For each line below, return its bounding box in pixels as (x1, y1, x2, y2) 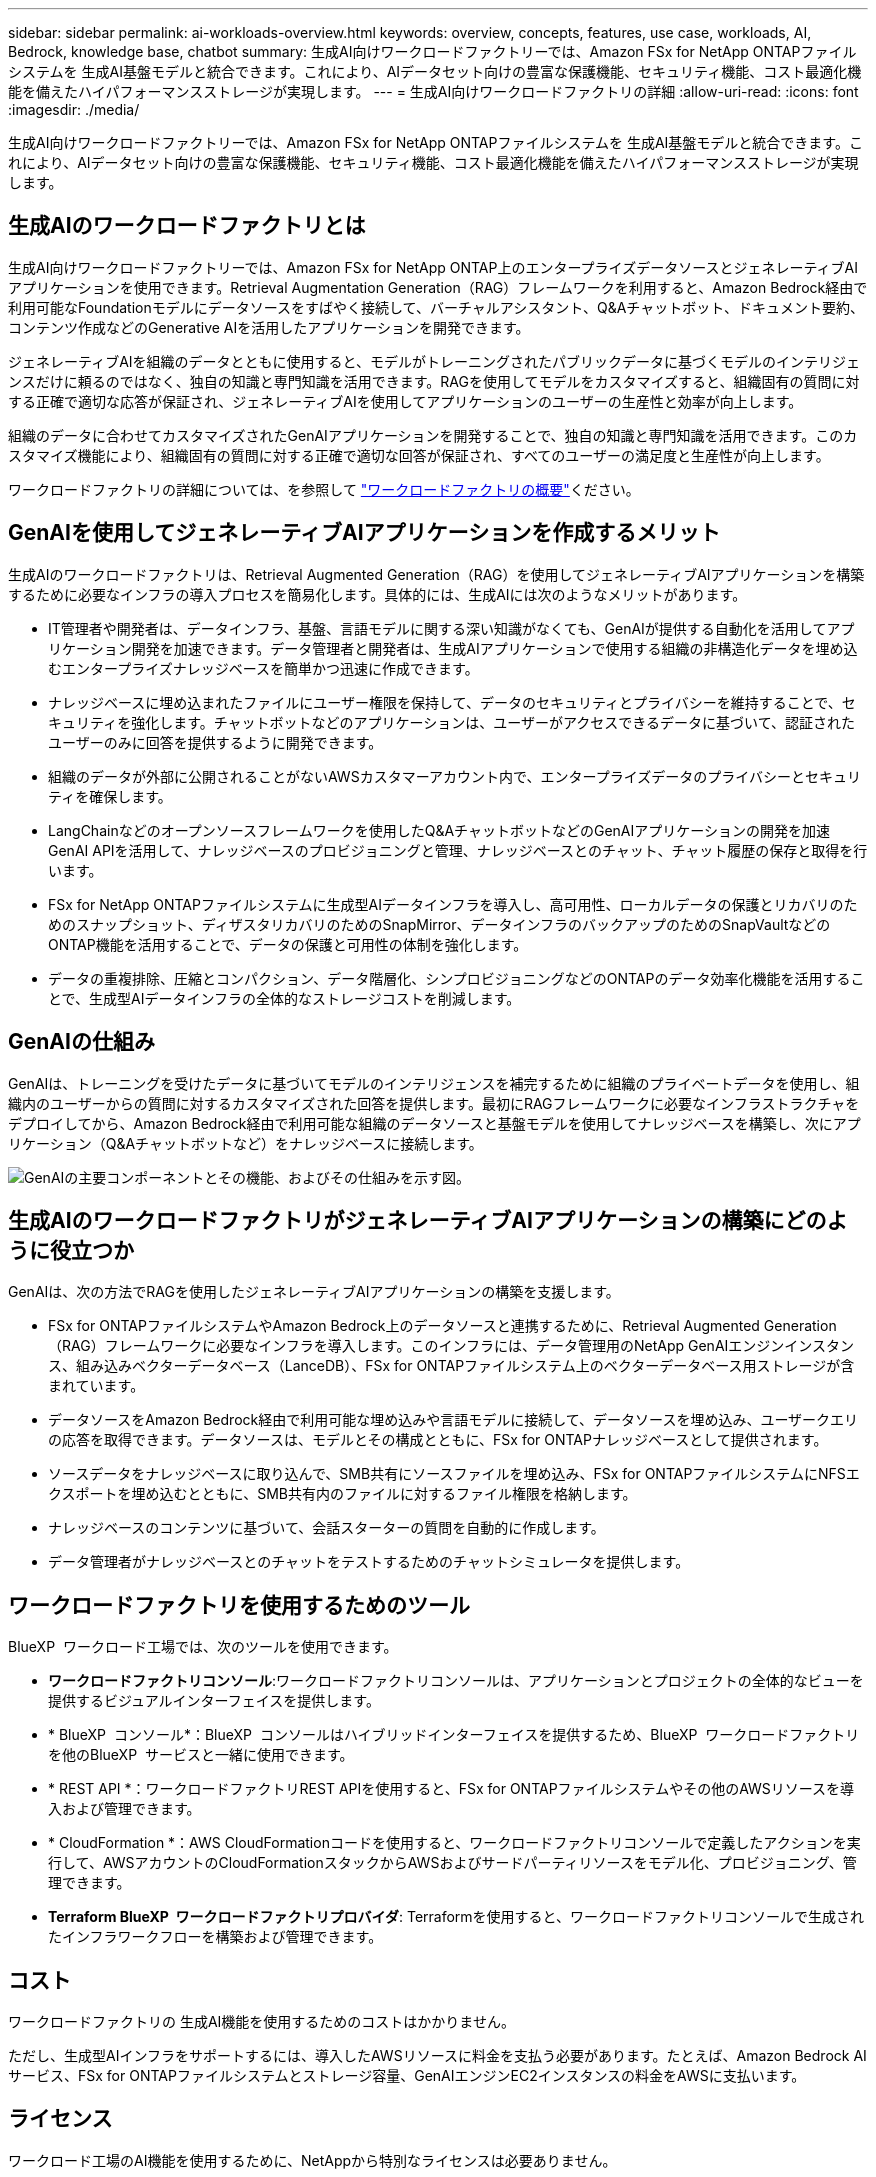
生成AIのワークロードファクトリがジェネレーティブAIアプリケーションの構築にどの (8, 1207, 827, 1233)
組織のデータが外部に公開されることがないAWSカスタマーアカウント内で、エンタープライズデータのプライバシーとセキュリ (48, 767, 861, 785)
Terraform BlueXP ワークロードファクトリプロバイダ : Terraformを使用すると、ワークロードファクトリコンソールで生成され (48, 1908, 865, 1926)
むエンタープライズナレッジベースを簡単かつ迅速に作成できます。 (48, 659, 479, 677)
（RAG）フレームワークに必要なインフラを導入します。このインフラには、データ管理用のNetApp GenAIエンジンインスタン (48, 1337, 855, 1355)
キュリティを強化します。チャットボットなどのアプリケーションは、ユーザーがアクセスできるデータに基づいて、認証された (48, 713, 855, 731)
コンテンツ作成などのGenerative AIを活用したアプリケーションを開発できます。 (8, 318, 530, 336)
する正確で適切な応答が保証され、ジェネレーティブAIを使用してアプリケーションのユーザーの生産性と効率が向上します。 (8, 392, 803, 410)
